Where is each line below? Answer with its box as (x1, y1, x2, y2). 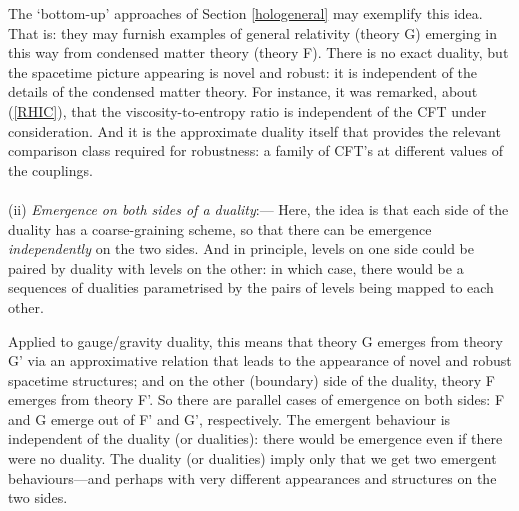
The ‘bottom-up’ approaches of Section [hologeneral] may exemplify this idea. (8, 3, 483, 23)
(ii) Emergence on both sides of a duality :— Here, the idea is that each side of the (8, 198, 509, 219)
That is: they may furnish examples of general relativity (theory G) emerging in (8, 22, 497, 43)
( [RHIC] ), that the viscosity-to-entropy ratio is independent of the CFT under (8, 100, 487, 121)
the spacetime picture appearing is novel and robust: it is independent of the (8, 61, 478, 82)
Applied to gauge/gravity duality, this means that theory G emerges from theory (8, 330, 503, 351)
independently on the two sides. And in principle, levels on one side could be (8, 238, 475, 259)
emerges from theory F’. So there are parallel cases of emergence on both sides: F (8, 389, 505, 410)
